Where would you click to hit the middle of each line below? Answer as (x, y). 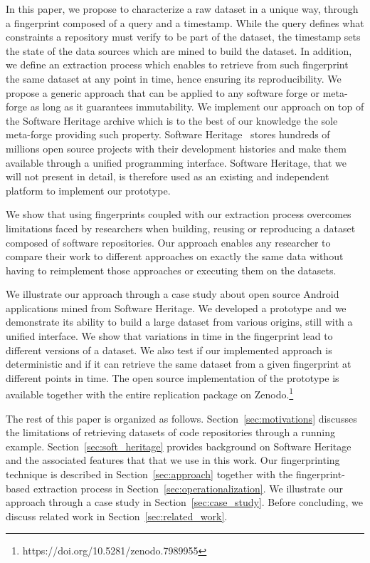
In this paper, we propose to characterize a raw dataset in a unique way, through (182, 9)
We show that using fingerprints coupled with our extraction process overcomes (179, 214)
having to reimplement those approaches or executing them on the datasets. (171, 270)
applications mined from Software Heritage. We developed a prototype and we (176, 308)
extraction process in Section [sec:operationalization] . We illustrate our (188, 488)
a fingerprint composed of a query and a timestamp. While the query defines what (185, 22)
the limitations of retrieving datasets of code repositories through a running (171, 432)
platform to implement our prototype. (88, 190)
